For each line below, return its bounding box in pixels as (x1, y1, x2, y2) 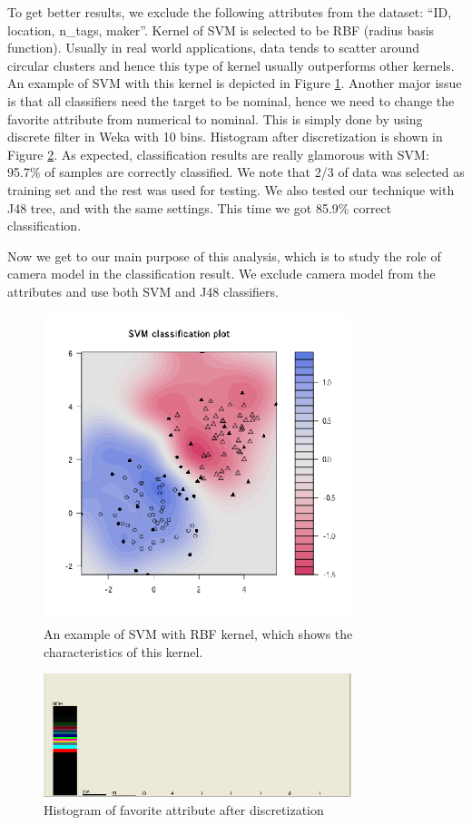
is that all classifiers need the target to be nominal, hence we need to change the (7, 91, 455, 110)
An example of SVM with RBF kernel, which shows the (44, 624, 353, 643)
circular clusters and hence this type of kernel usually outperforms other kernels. (7, 55, 455, 74)
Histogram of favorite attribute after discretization (44, 800, 324, 819)
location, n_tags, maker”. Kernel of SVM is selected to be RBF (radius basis (7, 20, 435, 39)
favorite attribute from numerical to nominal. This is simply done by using (7, 109, 423, 128)
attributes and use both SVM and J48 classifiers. (7, 281, 279, 300)
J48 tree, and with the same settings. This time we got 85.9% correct (7, 198, 392, 217)
